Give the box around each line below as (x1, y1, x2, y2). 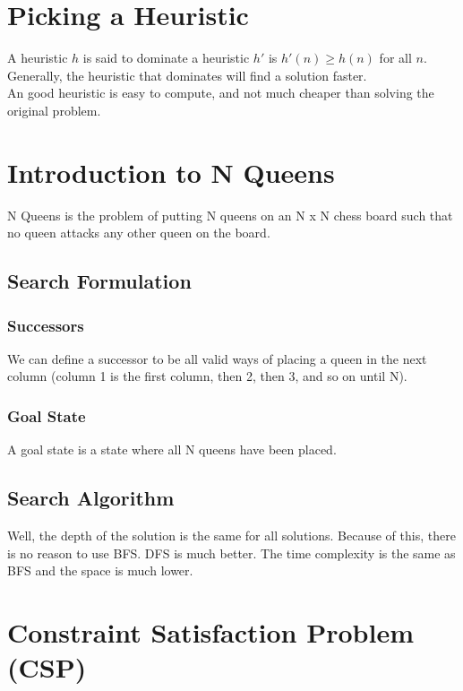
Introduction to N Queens (7, 153, 335, 190)
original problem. (7, 100, 101, 119)
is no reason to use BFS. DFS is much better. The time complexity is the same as (7, 543, 456, 562)
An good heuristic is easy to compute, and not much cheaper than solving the (7, 83, 434, 102)
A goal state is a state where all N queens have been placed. (7, 440, 337, 459)
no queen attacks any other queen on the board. (7, 223, 270, 242)
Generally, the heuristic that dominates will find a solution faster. (7, 65, 367, 84)
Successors (7, 314, 84, 336)
